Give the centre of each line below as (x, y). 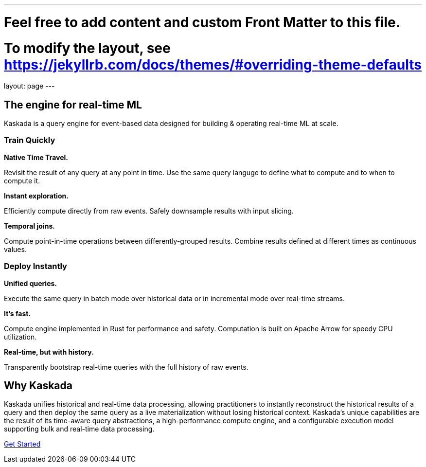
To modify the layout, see (87, 48)
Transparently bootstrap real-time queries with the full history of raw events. (126, 367)
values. (15, 249)
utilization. (20, 337)
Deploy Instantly (35, 266)
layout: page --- (29, 86)
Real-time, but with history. (49, 352)
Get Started (22, 444)
